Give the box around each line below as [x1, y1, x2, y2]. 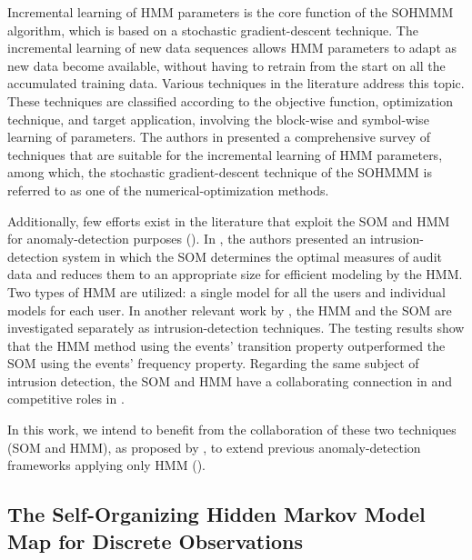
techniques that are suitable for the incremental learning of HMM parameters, [7, 145, 443, 164]
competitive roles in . [7, 389, 125, 408]
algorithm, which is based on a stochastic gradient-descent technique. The [7, 20, 418, 39]
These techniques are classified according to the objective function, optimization [7, 91, 453, 110]
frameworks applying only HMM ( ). [7, 455, 206, 475]
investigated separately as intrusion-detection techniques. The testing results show [7, 318, 465, 337]
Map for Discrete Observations [7, 526, 303, 555]
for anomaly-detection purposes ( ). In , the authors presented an [7, 229, 367, 248]
